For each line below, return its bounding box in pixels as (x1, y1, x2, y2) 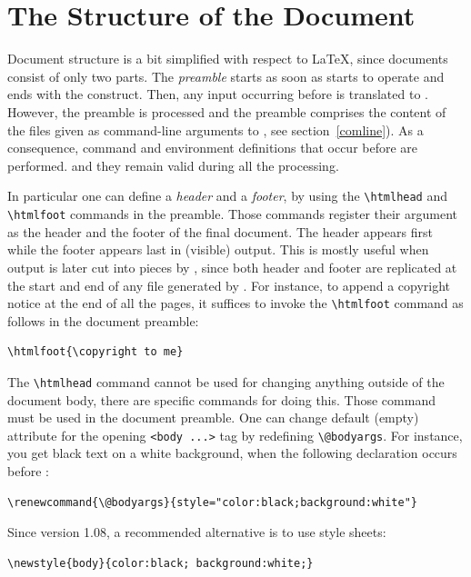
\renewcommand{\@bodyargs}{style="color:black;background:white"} (7, 495, 418, 509)
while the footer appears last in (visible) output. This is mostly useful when (7, 240, 429, 259)
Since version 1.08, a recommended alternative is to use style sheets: (7, 522, 386, 542)
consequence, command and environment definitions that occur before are (7, 138, 418, 157)
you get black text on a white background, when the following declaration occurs (7, 443, 457, 463)
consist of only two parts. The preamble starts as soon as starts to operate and (7, 66, 445, 85)
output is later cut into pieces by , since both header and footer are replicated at (7, 257, 457, 276)
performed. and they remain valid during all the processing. (7, 155, 339, 174)
